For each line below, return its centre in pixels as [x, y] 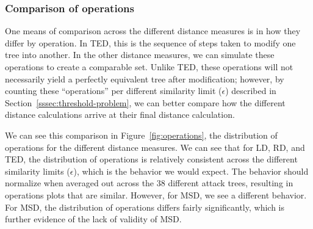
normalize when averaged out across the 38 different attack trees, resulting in [149, 183]
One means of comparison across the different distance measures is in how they [153, 31]
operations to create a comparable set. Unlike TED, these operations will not [149, 67]
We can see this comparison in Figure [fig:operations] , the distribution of [141, 135]
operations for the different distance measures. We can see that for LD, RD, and [155, 147]
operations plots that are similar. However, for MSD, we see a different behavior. [156, 194]
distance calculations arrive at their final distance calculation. [120, 114]
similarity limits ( [38, 171]
